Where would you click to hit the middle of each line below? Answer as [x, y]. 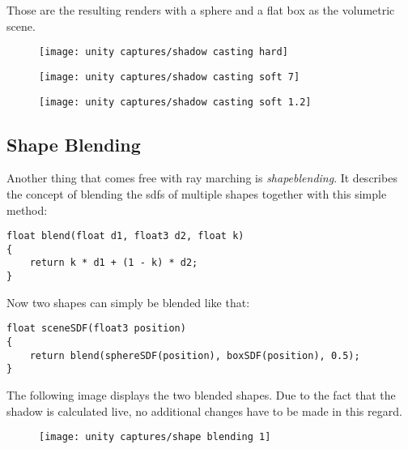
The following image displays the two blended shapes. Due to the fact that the [201, 394]
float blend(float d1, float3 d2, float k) [125, 236]
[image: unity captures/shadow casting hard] [164, 52]
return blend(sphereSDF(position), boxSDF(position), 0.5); [195, 355]
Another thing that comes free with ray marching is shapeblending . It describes [202, 178]
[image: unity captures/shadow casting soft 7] [170, 77]
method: [27, 210]
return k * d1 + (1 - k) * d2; [114, 263]
